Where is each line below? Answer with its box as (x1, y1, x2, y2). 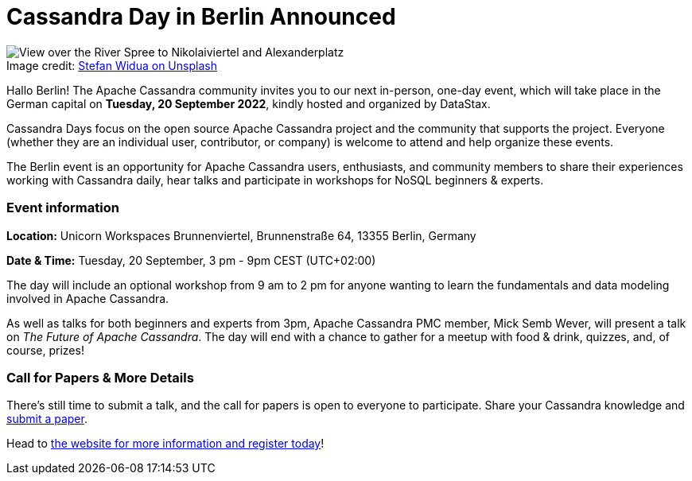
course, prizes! (6, 343, 84, 357)
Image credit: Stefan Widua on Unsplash (6, 58, 217, 72)
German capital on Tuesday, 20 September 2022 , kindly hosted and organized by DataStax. (6, 96, 491, 111)
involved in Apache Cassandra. (6, 291, 169, 305)
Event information (6, 200, 119, 216)
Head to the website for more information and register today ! (6, 436, 325, 451)
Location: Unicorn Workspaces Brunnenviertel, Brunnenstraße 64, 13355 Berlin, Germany (6, 228, 476, 242)
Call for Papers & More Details (6, 369, 194, 386)
